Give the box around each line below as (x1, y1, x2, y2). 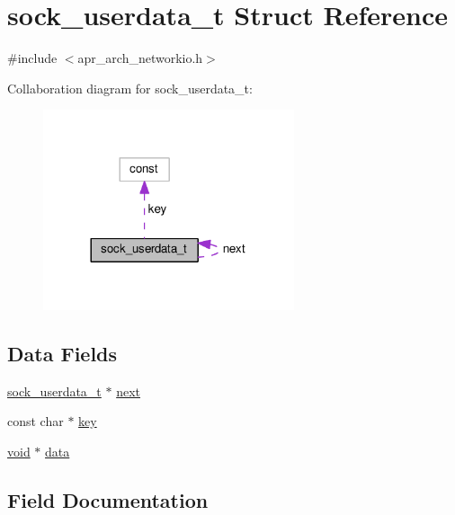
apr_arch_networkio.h (77, 49, 203, 67)
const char (7, 412, 64, 431)
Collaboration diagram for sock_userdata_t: (7, 78, 253, 97)
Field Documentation (7, 485, 209, 513)
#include (7, 49, 58, 67)
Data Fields (7, 339, 118, 367)
